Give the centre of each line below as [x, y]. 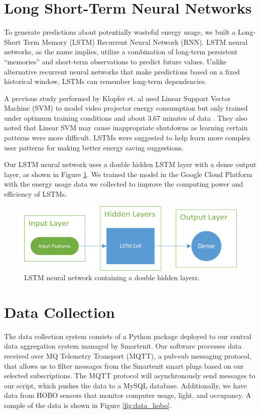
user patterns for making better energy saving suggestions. [94, 147]
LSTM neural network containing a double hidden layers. [112, 277]
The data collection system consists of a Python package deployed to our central [128, 336]
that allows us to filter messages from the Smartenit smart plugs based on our [124, 365]
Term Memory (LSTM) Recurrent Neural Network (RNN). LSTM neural [136, 42]
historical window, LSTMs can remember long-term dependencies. [105, 81]
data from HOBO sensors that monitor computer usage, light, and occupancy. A [128, 395]
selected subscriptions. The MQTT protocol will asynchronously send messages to [130, 376]
